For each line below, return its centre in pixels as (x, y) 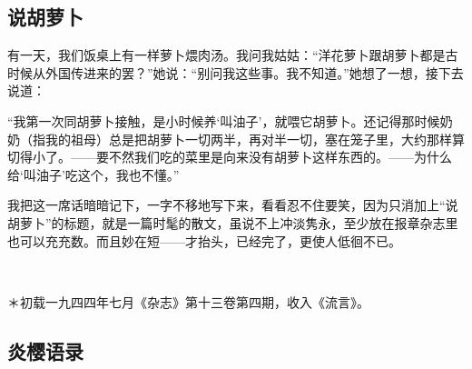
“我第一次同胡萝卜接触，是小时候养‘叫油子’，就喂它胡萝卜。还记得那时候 (224, 120)
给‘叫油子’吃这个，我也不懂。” (93, 174)
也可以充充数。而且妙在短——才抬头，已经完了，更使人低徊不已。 (204, 240)
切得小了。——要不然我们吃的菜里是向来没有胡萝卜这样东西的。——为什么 (230, 157)
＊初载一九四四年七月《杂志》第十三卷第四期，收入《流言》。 (188, 301)
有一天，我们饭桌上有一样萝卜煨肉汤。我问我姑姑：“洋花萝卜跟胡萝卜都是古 (233, 55)
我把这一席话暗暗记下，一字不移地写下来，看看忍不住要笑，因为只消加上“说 (233, 205)
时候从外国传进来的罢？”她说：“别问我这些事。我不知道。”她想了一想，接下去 (236, 72)
